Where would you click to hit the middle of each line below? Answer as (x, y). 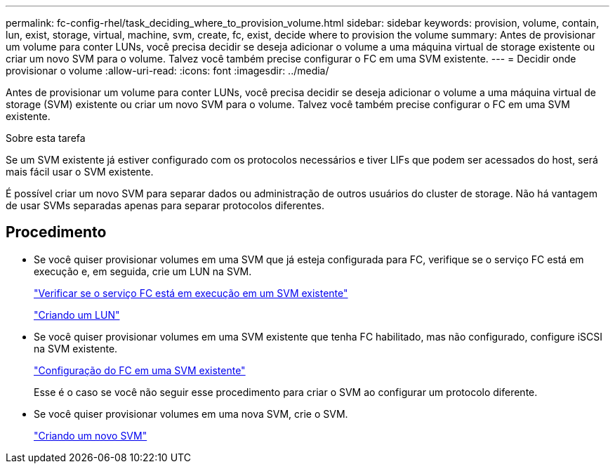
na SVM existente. (76, 348)
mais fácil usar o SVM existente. (80, 172)
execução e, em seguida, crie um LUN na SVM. (143, 271)
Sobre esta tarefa (46, 138)
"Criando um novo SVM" (91, 435)
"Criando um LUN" (77, 315)
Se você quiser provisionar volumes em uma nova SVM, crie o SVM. (191, 414)
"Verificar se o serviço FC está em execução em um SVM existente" (191, 293)
